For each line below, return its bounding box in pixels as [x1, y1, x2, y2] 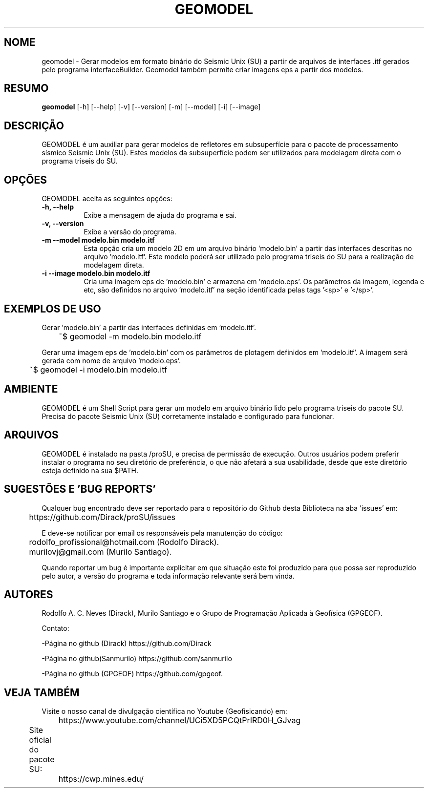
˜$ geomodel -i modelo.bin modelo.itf [29, 364, 167, 375]
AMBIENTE [4, 383, 58, 396]
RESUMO [4, 82, 49, 95]
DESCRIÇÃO [4, 119, 64, 132]
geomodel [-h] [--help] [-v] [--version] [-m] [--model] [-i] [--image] [42, 103, 261, 111]
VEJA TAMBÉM [4, 686, 80, 699]
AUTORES [4, 588, 53, 601]
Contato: [42, 624, 69, 633]
